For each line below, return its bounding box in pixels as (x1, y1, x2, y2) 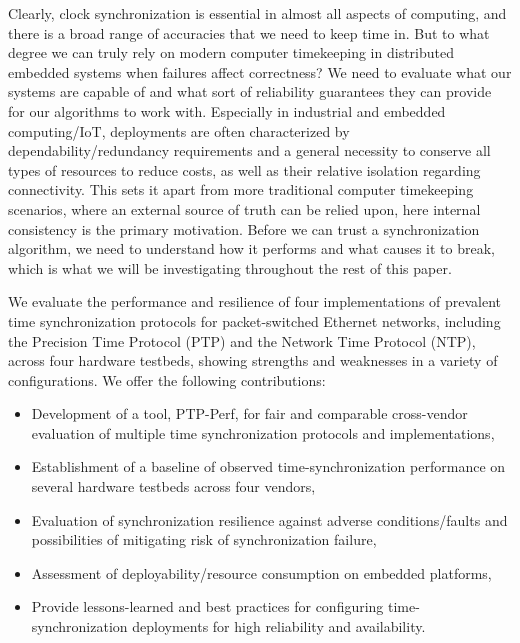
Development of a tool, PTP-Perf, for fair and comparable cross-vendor (31, 403, 468, 424)
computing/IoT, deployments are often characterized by (8, 120, 350, 141)
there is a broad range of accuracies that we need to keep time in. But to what (8, 22, 490, 43)
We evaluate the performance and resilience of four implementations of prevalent (8, 291, 502, 312)
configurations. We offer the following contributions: (8, 369, 326, 390)
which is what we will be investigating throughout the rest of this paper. (8, 257, 452, 278)
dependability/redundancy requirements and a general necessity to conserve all (8, 140, 491, 161)
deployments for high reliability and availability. (132, 616, 426, 637)
